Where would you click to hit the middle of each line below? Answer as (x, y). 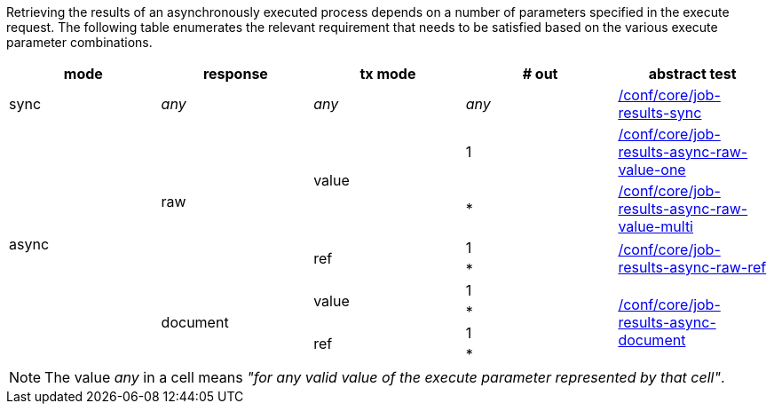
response (235, 74)
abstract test (692, 74)
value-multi (656, 226)
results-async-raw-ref (692, 267)
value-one (652, 170)
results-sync (660, 113)
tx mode (388, 74)
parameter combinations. (79, 42)
